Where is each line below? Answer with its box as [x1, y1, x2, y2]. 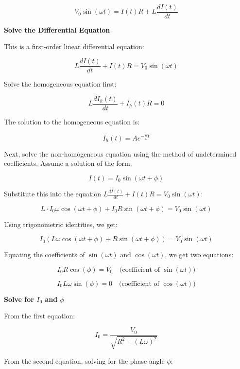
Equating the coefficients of [4, 249, 85, 260]
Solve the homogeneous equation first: [4, 79, 117, 89]
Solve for [4, 294, 34, 304]
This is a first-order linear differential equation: [4, 41, 144, 51]
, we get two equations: [165, 249, 234, 260]
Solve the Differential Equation [4, 25, 110, 35]
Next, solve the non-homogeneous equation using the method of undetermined [4, 148, 237, 158]
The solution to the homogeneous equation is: [4, 116, 140, 126]
